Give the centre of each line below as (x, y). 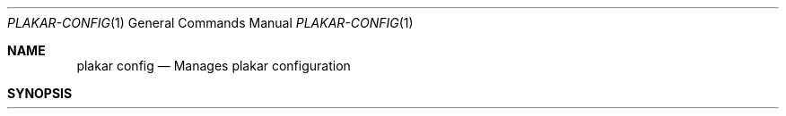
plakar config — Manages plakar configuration (214, 66)
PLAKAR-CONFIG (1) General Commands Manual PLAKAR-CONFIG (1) (210, 23)
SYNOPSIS (40, 93)
